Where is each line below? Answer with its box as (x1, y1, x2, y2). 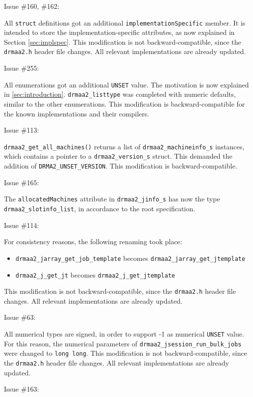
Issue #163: (4, 384, 39, 394)
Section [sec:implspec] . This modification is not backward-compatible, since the (4, 36, 241, 47)
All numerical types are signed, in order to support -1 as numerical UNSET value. (4, 329, 244, 339)
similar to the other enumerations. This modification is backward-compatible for (4, 99, 245, 109)
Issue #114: (4, 220, 39, 230)
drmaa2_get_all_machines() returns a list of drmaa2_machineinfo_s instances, (4, 141, 245, 151)
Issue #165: (4, 177, 39, 187)
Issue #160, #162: (4, 1, 59, 11)
